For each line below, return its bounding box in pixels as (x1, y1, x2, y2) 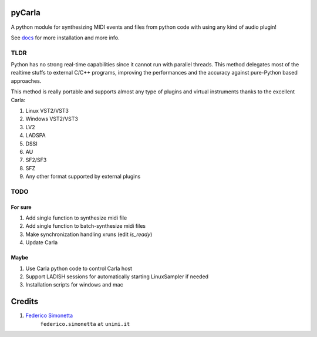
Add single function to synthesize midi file (25, 214, 127, 221)
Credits (11, 296, 39, 306)
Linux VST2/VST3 (25, 107, 69, 114)
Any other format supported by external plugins (25, 173, 141, 180)
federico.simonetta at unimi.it (40, 321, 130, 327)
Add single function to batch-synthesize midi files (25, 223, 146, 230)
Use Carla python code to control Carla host (25, 265, 132, 272)
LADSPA (25, 132, 46, 139)
